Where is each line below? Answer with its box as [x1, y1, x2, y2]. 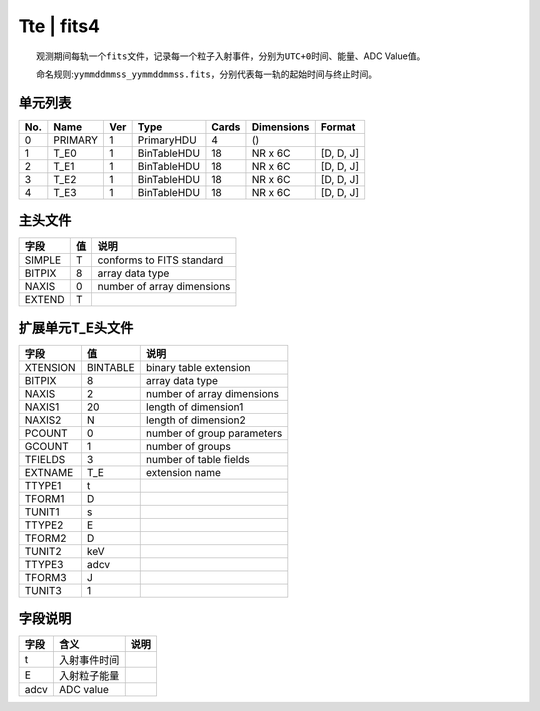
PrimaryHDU [137, 133, 197, 147]
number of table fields [145, 452, 250, 466]
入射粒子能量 [58, 669, 120, 683]
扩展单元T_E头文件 [18, 319, 134, 336]
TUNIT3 [24, 583, 62, 597]
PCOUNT [24, 426, 69, 440]
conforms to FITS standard [97, 253, 224, 267]
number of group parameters [145, 426, 283, 440]
